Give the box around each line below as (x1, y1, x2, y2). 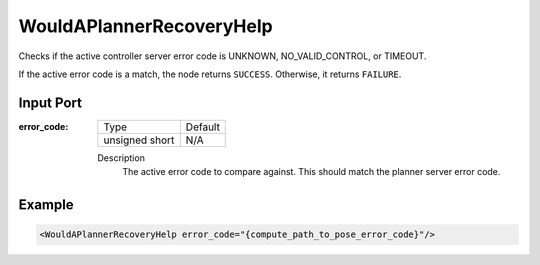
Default (185, 120, 220, 134)
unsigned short (103, 133, 175, 147)
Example (18, 196, 74, 214)
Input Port (18, 94, 82, 111)
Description (97, 151, 145, 164)
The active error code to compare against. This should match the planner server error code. (122, 166, 501, 178)
